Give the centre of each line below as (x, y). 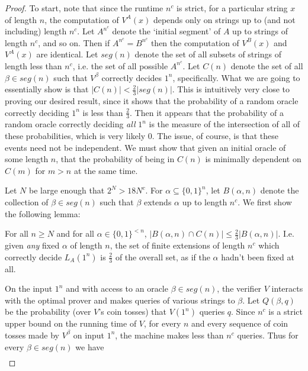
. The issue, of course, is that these (215, 136)
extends (158, 201)
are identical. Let (67, 54)
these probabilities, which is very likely (75, 136)
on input (89, 335)
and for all (76, 233)
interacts (287, 288)
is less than (103, 112)
